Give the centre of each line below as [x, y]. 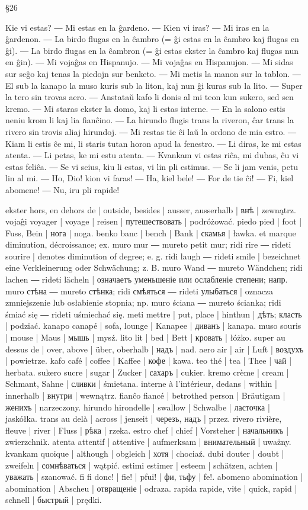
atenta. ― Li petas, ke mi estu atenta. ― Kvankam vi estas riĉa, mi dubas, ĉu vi [152, 155]
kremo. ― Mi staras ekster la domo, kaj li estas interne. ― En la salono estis [145, 108]
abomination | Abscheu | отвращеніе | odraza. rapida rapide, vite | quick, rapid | [151, 488]
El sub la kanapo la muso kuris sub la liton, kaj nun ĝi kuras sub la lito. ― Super [154, 85]
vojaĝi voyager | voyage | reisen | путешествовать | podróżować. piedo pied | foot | [154, 221]
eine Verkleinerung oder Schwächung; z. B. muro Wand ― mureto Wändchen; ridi [154, 267]
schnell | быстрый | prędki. [54, 500]
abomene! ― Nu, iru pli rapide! [62, 189]
